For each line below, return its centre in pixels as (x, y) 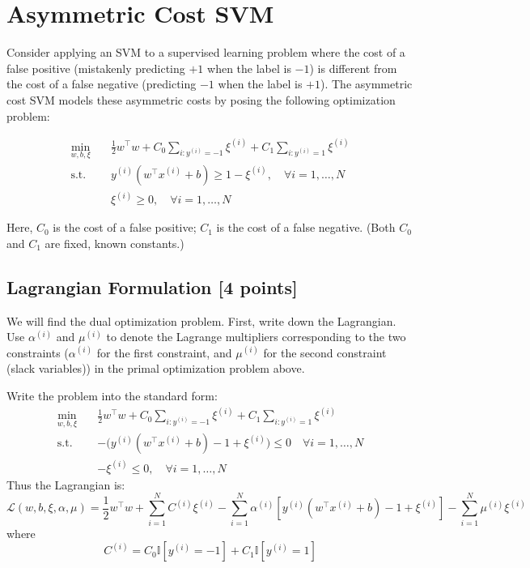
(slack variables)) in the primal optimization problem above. (156, 368)
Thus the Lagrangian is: (66, 484)
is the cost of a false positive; (125, 227)
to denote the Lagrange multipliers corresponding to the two (256, 337)
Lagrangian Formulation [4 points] (152, 286)
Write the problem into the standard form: (112, 396)
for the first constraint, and (164, 352)
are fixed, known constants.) (114, 243)
